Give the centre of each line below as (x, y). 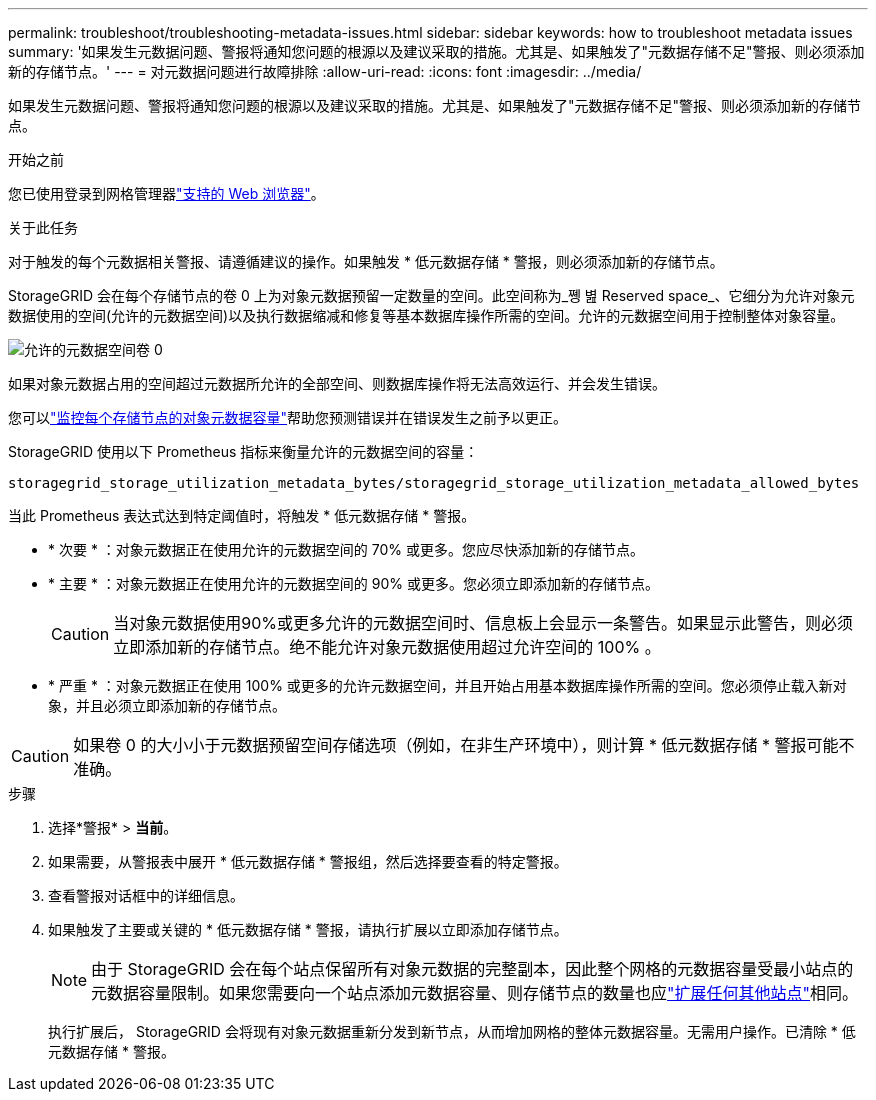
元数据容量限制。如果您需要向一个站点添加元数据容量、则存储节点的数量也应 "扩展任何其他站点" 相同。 (475, 993)
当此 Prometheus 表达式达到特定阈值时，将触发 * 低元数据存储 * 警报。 (242, 515)
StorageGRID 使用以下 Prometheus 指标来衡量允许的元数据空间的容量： (243, 451)
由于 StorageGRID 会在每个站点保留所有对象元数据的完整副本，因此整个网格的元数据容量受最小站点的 (472, 969)
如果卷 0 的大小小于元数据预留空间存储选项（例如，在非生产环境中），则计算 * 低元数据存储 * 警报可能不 (464, 745)
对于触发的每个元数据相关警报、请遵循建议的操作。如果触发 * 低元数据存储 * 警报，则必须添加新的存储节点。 (366, 261)
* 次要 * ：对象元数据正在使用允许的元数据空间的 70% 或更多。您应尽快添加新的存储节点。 (346, 549)
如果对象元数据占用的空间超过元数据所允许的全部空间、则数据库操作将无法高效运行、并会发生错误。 (337, 383)
